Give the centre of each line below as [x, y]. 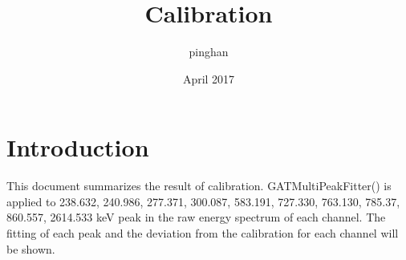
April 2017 [209, 78]
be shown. [31, 248]
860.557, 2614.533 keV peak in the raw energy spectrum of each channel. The [196, 217]
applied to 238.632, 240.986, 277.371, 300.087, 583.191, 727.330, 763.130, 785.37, [203, 201]
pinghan [209, 52]
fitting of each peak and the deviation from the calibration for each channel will [203, 233]
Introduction [78, 147]
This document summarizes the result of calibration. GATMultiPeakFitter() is [199, 186]
